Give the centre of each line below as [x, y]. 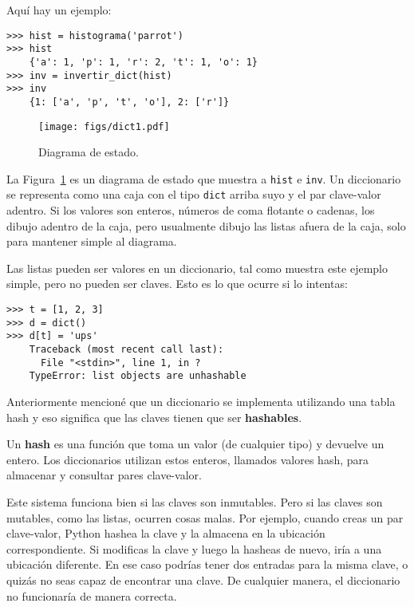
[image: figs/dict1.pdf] [104, 126]
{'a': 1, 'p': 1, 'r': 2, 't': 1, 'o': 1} [143, 62]
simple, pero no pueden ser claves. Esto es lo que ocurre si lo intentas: [177, 284]
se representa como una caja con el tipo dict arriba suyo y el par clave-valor [194, 194]
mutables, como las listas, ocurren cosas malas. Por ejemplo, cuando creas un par [205, 517]
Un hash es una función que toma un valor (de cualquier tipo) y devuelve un [195, 444]
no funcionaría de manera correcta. [92, 595]
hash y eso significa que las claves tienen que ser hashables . [154, 417]
